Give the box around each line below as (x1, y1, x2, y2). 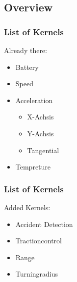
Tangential (27, 145, 59, 155)
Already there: (4, 45, 47, 55)
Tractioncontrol (15, 235, 62, 246)
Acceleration (15, 95, 53, 105)
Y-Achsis (27, 128, 54, 138)
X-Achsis (27, 112, 54, 122)
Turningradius (15, 269, 58, 279)
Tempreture (15, 162, 51, 172)
